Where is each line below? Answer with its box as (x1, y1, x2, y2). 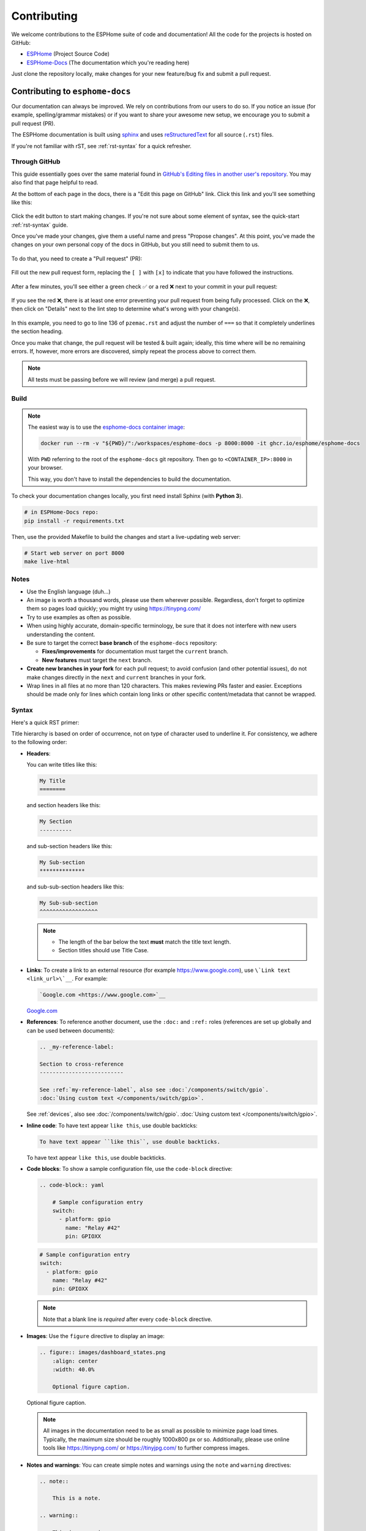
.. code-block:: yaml (39, 1181, 105, 1188)
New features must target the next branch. (42, 656, 152, 664)
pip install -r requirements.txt (24, 517, 125, 524)
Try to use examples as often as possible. (26, 613, 132, 621)
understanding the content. (26, 631, 95, 638)
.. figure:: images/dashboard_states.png (39, 1349, 166, 1356)
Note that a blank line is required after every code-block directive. (43, 1315, 212, 1323)
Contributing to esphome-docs (11, 86, 131, 96)
